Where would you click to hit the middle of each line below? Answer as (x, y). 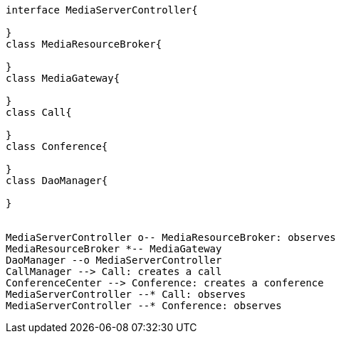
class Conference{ (57, 146)
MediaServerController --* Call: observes (126, 294)
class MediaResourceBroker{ (84, 44)
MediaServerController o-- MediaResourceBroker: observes (171, 237)
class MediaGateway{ (63, 78)
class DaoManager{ (57, 181)
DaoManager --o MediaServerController (114, 260)
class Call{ (39, 112)
